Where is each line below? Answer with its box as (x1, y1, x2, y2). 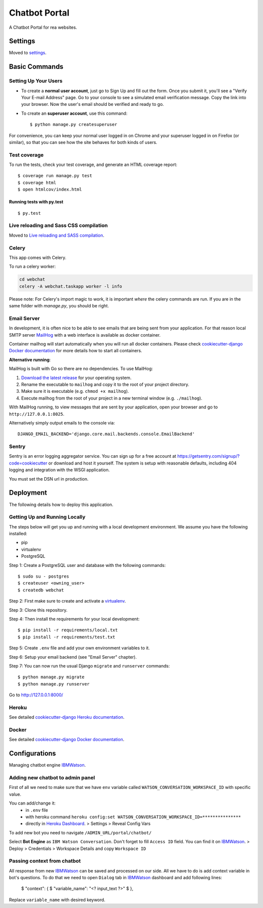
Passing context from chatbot (9, 858, 81, 865)
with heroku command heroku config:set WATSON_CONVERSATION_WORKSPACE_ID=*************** (25, 814, 241, 820)
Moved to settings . (9, 50, 47, 56)
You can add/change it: (9, 800, 56, 806)
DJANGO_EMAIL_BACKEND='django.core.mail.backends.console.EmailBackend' (18, 431, 195, 437)
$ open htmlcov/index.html (18, 187, 82, 192)
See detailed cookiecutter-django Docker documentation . (9, 737, 124, 743)
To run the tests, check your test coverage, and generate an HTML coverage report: (9, 161, 178, 168)
